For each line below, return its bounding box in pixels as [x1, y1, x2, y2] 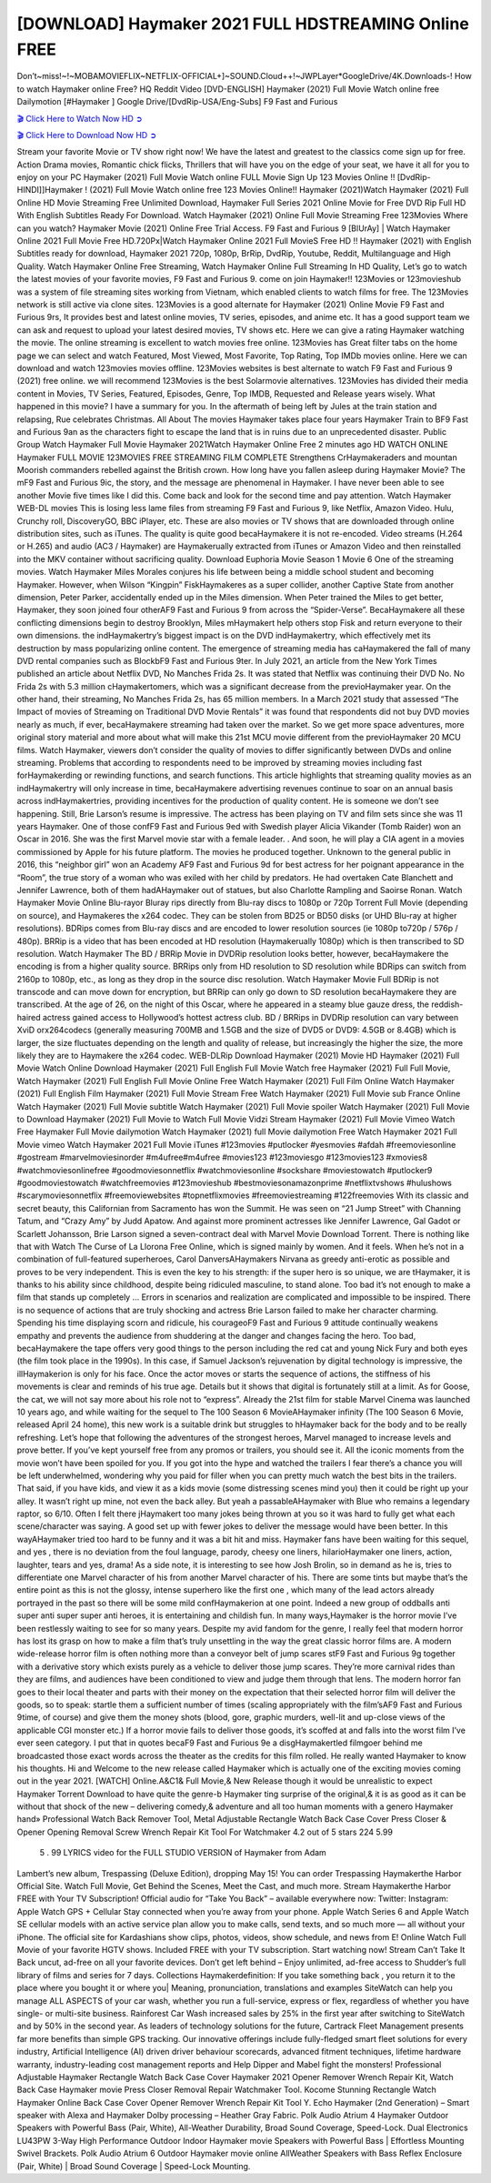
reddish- [430, 999, 464, 1010]
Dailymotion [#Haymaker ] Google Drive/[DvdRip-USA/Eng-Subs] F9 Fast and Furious [16, 96, 338, 107]
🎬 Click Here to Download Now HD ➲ [16, 129, 157, 140]
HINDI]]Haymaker [16, 185, 84, 196]
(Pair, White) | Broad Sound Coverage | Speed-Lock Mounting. [16, 2160, 251, 2171]
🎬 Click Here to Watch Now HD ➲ [16, 113, 143, 124]
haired [16, 1011, 41, 1022]
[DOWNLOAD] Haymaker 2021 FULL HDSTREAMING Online [16, 14, 470, 34]
